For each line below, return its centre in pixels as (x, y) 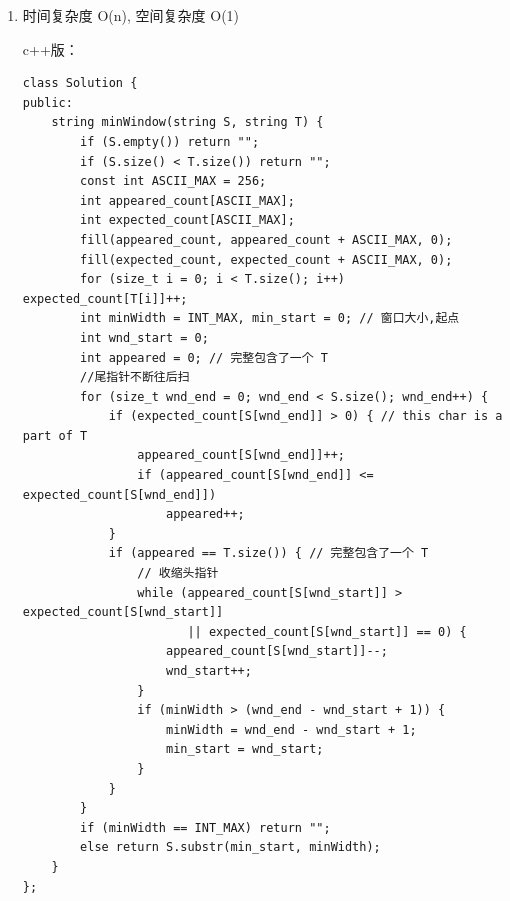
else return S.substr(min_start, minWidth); (230, 847)
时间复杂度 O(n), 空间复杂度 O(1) (131, 15)
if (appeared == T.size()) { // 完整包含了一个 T (268, 553)
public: (47, 102)
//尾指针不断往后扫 (135, 377)
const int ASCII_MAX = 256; (173, 181)
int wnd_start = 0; (144, 337)
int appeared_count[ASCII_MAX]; (187, 200)
